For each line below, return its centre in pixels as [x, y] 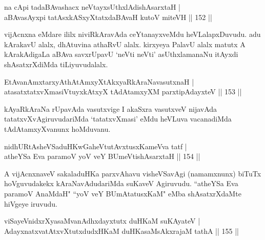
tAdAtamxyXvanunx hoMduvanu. [57, 128]
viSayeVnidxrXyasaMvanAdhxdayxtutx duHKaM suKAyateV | [102, 221]
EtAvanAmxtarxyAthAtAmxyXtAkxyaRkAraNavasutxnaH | [99, 81]
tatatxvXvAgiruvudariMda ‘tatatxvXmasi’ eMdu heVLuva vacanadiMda [118, 119]
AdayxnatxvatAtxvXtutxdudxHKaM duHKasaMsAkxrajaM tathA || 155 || [122, 231]
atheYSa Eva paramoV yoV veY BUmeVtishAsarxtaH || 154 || [102, 156]
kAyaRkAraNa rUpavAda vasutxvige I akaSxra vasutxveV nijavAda [111, 108]
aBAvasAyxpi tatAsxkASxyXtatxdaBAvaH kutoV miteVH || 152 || [108, 17]
